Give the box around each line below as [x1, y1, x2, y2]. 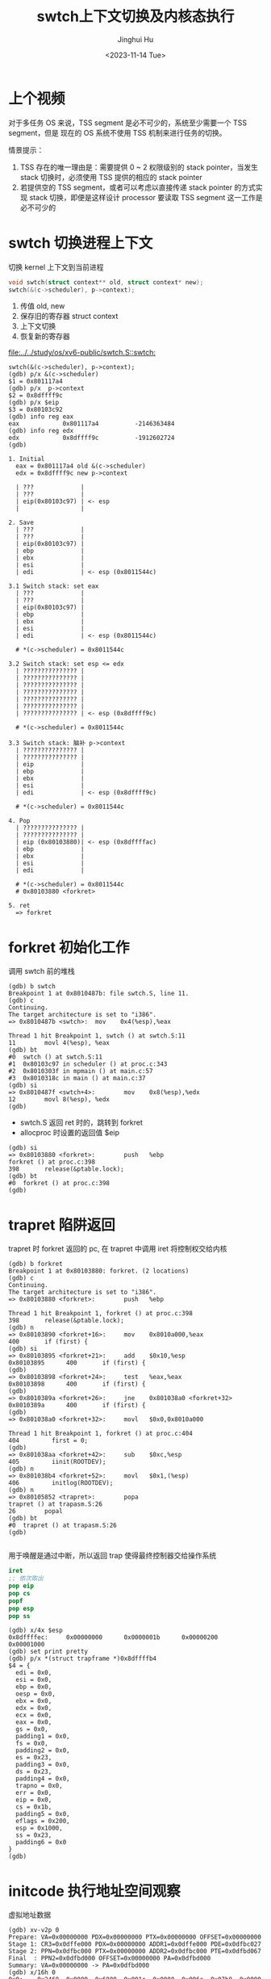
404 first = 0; [8, 1436, 89, 1445]
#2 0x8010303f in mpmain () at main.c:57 [8, 1067, 153, 1075]
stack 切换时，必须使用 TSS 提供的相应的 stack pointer [19, 172, 203, 182]
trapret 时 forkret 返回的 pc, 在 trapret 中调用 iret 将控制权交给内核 [8, 1244, 227, 1254]
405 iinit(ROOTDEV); [8, 1458, 106, 1466]
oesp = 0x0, [15, 1690, 56, 1698]
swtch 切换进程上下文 [8, 233, 153, 252]
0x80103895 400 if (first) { [8, 1359, 147, 1367]
